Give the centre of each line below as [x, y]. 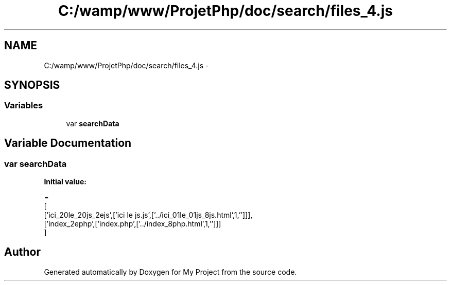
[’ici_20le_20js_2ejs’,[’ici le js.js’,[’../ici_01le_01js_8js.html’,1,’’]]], [148, 215]
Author [22, 252]
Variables [24, 106]
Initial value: [65, 182]
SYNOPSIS [32, 85]
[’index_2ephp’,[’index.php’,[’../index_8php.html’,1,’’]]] [133, 224]
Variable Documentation [68, 143]
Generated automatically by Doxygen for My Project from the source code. [170, 272]
